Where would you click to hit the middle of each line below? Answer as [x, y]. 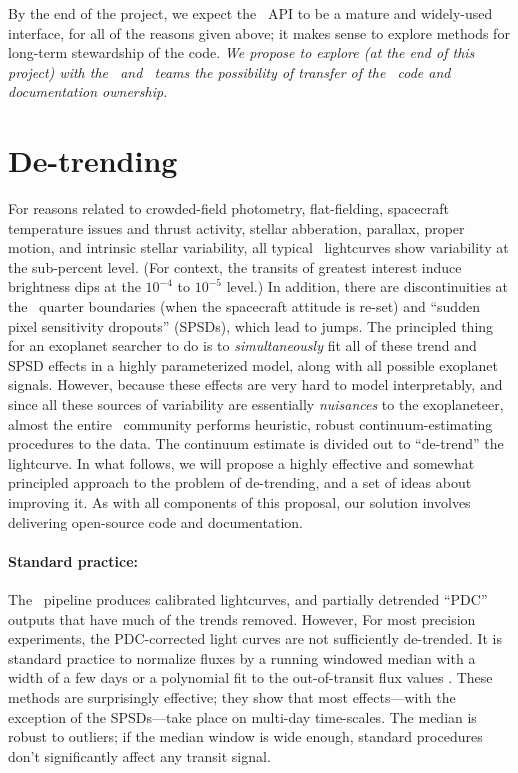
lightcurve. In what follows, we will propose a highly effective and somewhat [241, 462]
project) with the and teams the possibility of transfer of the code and [229, 71]
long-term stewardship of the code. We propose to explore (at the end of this [241, 52]
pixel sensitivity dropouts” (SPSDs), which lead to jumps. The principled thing [251, 325]
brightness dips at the [74, 286]
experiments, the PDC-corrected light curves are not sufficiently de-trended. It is [255, 638]
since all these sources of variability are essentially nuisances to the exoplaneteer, [256, 404]
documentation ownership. [88, 91]
